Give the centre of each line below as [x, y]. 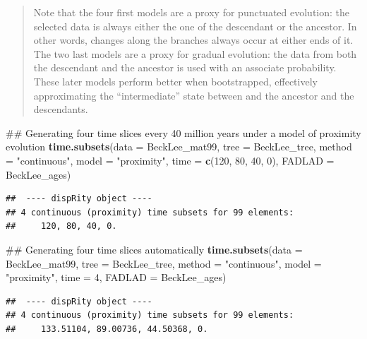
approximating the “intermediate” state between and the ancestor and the [194, 95]
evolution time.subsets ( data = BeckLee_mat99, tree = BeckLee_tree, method [179, 147]
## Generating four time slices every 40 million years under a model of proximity [183, 132]
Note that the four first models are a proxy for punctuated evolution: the [192, 12]
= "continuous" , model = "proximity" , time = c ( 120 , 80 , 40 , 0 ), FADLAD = [170, 160]
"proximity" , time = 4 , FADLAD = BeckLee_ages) [116, 277]
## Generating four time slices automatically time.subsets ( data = [154, 249]
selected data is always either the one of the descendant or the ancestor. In [195, 26]
